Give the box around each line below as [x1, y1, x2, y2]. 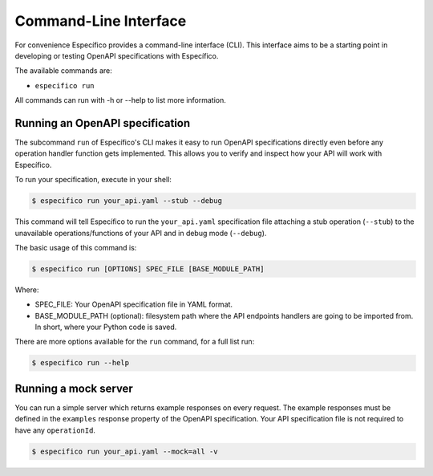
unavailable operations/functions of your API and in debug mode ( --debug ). [14, 228, 267, 238]
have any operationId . [14, 425, 96, 435]
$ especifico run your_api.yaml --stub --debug [31, 197, 222, 205]
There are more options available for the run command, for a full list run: [14, 337, 255, 347]
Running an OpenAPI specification [14, 116, 191, 130]
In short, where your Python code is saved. [34, 322, 177, 332]
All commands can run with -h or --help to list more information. [14, 96, 226, 105]
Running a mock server [14, 381, 134, 395]
